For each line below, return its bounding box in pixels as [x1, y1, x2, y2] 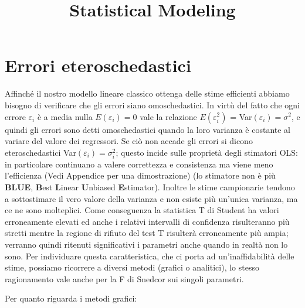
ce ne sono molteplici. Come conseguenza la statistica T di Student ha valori [5, 204, 279, 216]
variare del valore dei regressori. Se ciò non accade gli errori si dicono [5, 135, 253, 147]
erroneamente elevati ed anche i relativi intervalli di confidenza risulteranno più [5, 215, 290, 227]
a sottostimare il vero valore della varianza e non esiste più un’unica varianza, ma [5, 192, 298, 204]
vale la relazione [140, 110, 197, 122]
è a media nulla [37, 110, 93, 122]
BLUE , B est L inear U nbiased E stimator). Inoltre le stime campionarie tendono [5, 181, 295, 193]
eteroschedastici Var [5, 146, 76, 158]
